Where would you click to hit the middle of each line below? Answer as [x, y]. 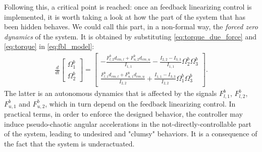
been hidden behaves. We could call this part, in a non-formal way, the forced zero [131, 27]
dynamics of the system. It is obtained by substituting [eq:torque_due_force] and [130, 36]
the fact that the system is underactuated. [69, 143]
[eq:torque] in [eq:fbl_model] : [49, 46]
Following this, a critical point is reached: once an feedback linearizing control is [128, 7]
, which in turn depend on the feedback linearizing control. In [140, 103]
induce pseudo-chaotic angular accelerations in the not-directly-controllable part [128, 123]
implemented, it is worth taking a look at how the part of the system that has [125, 16]
